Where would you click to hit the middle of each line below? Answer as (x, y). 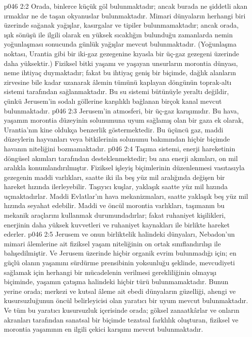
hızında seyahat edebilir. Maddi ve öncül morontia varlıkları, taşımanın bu (114, 205)
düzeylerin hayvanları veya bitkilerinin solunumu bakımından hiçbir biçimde (117, 139)
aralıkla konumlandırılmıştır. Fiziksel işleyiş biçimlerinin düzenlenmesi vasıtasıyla (124, 168)
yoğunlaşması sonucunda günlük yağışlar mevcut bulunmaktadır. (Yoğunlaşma (120, 44)
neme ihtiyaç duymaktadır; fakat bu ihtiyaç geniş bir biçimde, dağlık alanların (120, 72)
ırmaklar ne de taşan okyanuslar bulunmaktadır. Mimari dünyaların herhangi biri (125, 15)
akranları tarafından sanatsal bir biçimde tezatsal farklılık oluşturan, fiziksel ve (121, 319)
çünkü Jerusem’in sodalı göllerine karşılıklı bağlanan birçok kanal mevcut (113, 101)
